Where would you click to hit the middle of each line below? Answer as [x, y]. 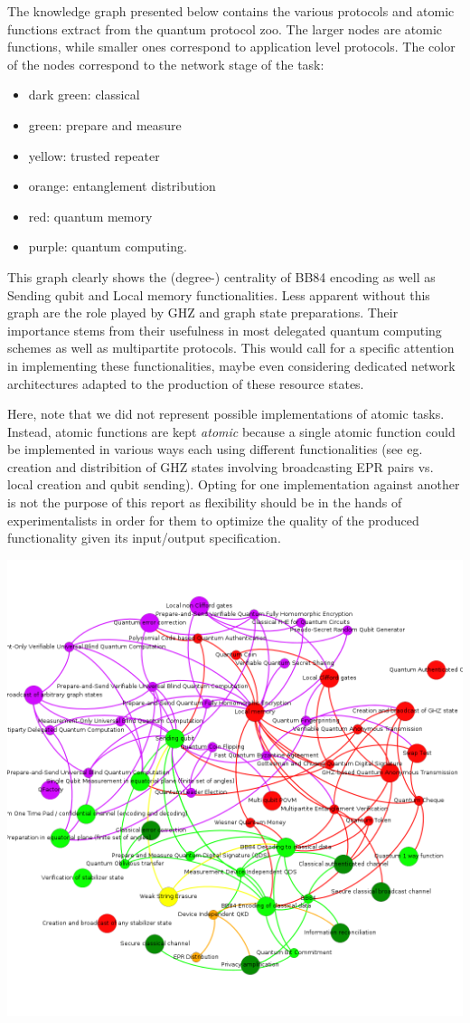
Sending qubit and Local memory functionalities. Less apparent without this [219, 294]
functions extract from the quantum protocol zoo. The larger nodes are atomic [225, 28]
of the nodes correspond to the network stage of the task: [166, 64]
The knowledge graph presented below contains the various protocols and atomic [231, 11]
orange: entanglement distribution [122, 186]
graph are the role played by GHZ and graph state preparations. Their [203, 313]
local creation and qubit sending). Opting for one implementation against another [234, 484]
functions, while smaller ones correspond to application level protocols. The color [231, 47]
